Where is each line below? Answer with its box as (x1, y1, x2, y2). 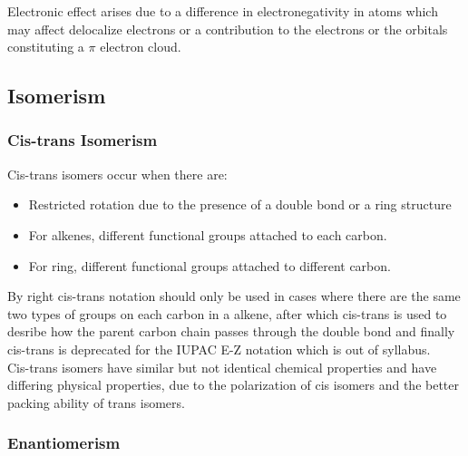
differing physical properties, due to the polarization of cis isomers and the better (7, 375, 460, 394)
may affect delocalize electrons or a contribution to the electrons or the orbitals (7, 19, 448, 38)
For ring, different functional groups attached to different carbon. (28, 256, 391, 275)
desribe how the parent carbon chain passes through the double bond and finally (7, 322, 455, 341)
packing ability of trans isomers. (7, 393, 185, 412)
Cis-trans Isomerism (7, 129, 158, 151)
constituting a (7, 37, 84, 56)
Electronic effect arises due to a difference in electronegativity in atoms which (7, 2, 438, 20)
